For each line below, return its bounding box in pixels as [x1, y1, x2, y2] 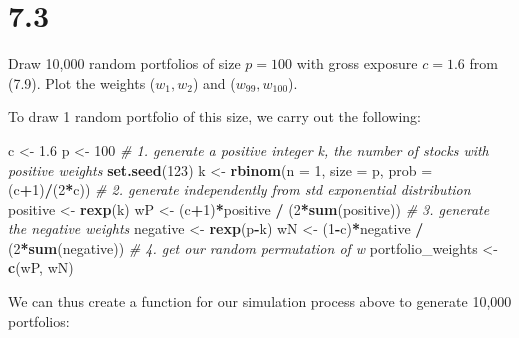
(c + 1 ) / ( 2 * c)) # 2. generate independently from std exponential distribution [8, 179, 471, 200]
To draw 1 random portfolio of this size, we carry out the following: [8, 106, 421, 127]
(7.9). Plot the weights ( [8, 72, 156, 93]
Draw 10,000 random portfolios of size [8, 53, 241, 74]
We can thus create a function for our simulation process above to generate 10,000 [8, 291, 512, 312]
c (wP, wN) [8, 257, 74, 278]
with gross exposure [296, 53, 418, 74]
